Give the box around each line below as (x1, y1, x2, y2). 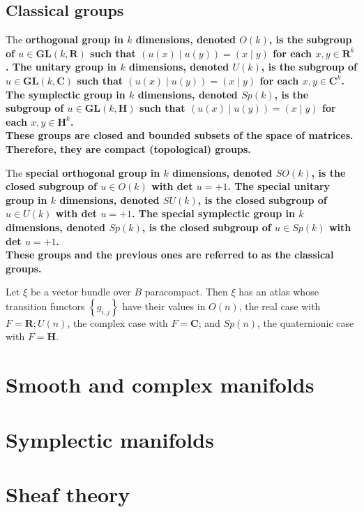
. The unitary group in (6, 59, 117, 74)
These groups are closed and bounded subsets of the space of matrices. (6, 128, 354, 142)
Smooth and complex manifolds (6, 370, 314, 399)
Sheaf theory (6, 480, 130, 509)
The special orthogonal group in (6, 165, 160, 180)
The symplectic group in (6, 87, 126, 101)
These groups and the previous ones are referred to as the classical (6, 247, 334, 262)
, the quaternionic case (257, 315, 354, 330)
